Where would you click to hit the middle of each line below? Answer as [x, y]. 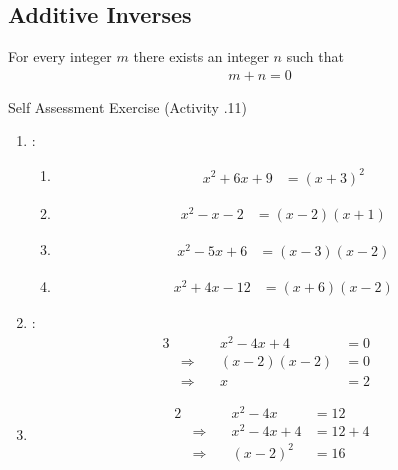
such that [315, 56]
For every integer [60, 56]
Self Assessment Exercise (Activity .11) [127, 106]
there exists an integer [201, 56]
